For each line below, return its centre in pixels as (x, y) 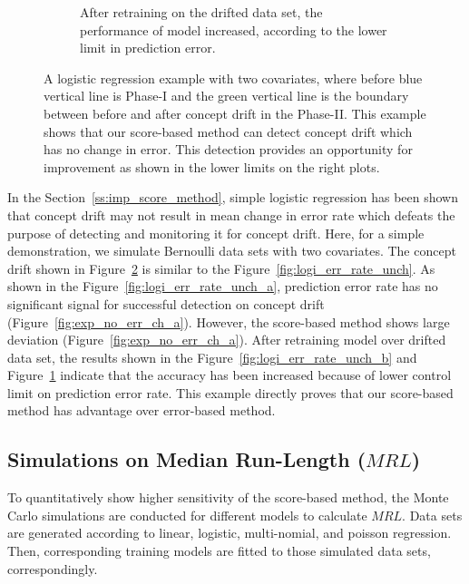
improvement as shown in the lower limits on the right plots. (212, 166)
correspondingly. (53, 568)
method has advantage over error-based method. (142, 410)
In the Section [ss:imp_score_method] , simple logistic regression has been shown (233, 197)
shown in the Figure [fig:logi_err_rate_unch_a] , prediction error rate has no (223, 286)
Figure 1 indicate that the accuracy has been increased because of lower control (230, 375)
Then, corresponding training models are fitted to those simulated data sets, (219, 551)
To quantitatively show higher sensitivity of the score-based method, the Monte (228, 497)
